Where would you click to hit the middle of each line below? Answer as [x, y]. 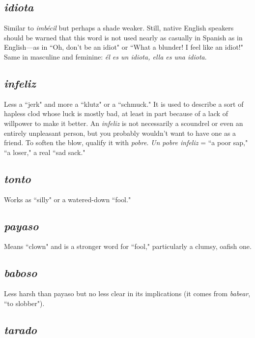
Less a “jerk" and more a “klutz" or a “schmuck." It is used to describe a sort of [124, 104]
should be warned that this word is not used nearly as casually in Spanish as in [123, 37]
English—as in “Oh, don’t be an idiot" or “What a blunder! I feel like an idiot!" [124, 47]
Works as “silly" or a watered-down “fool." [68, 199]
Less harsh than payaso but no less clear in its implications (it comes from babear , [127, 293]
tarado [21, 329]
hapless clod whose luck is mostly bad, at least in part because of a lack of [116, 113]
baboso [21, 273]
